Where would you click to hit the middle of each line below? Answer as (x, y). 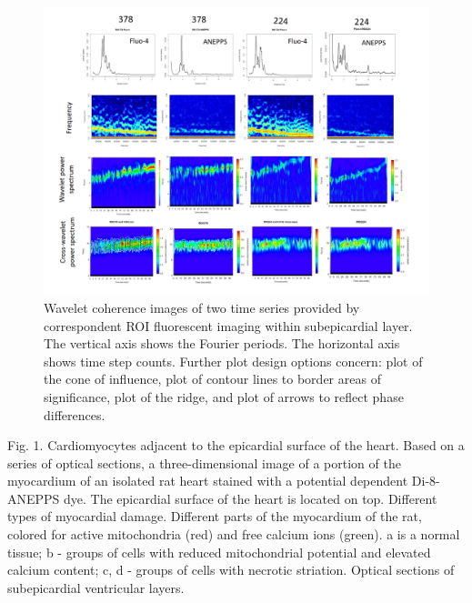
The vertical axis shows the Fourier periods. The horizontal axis (222, 343)
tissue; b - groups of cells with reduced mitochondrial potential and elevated (219, 552)
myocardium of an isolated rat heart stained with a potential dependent (208, 481)
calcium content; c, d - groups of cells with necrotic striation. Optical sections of (231, 570)
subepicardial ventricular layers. (96, 587)
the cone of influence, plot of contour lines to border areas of (212, 379)
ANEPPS (34, 498)
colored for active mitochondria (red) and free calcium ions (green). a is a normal (234, 534)
